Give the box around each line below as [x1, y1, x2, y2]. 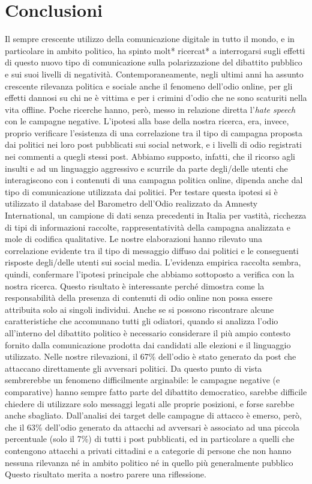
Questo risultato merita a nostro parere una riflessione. [5, 468, 206, 480]
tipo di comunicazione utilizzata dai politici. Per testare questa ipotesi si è [5, 185, 278, 198]
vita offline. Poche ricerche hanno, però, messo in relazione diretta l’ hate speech [5, 103, 296, 115]
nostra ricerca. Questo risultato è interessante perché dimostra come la [5, 279, 265, 292]
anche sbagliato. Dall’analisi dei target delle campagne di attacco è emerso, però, [5, 409, 302, 422]
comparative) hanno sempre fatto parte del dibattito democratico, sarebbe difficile [5, 385, 307, 398]
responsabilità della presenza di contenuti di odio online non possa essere [5, 291, 272, 304]
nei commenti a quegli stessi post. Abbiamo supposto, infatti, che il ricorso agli [5, 150, 295, 163]
